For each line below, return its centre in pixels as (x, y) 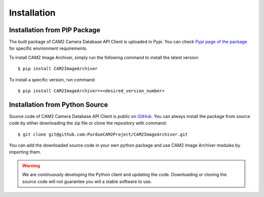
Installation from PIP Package (55, 30)
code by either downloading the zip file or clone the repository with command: (88, 123)
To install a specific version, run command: (52, 79)
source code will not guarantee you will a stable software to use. (87, 181)
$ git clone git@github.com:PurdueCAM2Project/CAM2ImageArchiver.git (103, 134)
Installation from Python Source (58, 105)
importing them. (25, 152)
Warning (31, 165)
